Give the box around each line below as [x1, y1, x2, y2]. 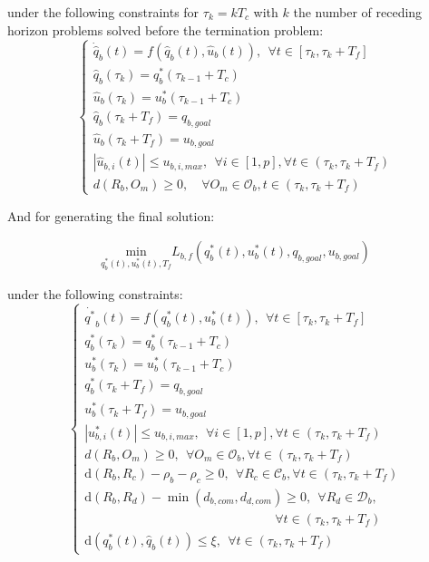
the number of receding [293, 3, 423, 21]
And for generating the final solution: [7, 206, 215, 225]
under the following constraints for [7, 3, 200, 21]
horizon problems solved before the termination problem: [7, 20, 324, 39]
